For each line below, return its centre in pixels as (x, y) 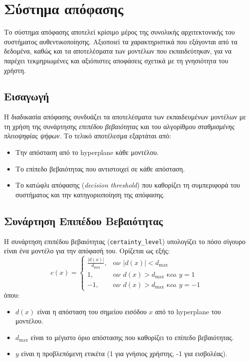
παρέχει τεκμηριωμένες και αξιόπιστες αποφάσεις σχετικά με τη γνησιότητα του (116, 60)
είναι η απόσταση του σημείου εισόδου (92, 311)
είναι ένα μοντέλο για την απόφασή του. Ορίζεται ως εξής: (87, 251)
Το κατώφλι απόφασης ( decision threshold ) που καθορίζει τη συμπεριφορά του (128, 185)
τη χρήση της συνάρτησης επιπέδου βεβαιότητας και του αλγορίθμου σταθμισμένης (119, 126)
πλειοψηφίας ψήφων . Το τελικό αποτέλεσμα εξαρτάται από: (88, 136)
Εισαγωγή (27, 96)
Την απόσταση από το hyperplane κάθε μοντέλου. (87, 152)
